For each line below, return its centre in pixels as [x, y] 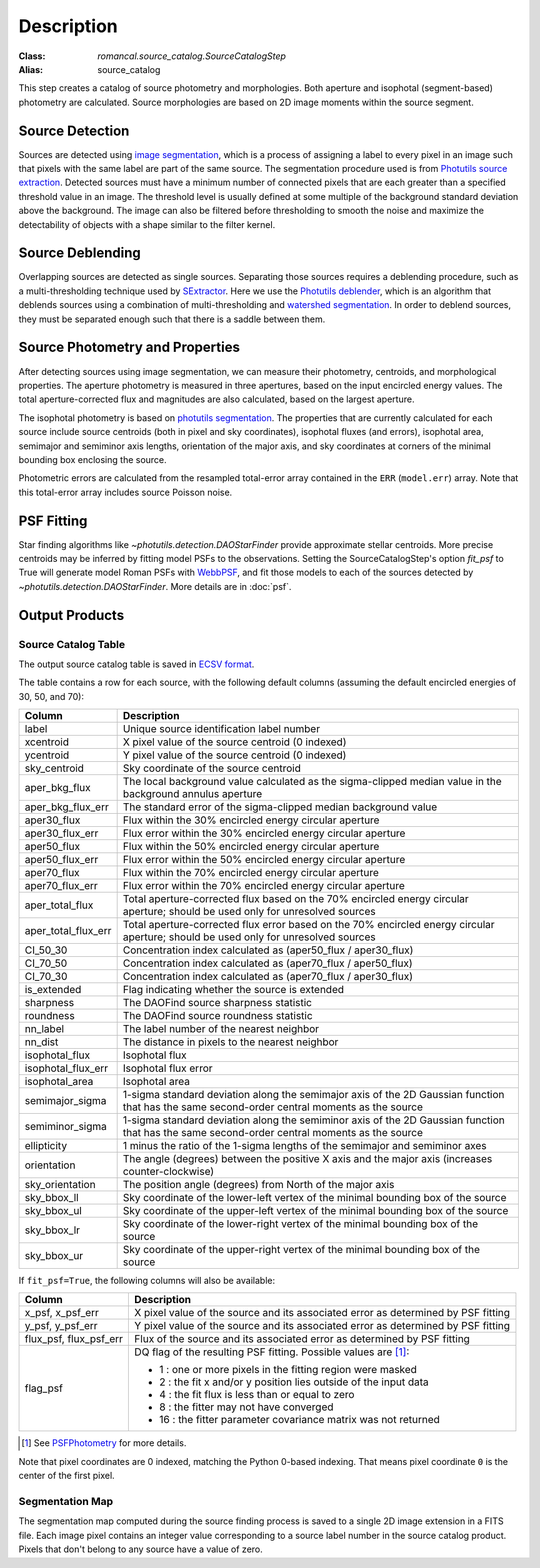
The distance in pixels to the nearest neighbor [230, 1042]
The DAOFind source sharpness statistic [217, 1003]
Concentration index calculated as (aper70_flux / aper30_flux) [268, 977]
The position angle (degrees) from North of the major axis [258, 1185]
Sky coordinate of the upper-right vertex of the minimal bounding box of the [301, 1250]
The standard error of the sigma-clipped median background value [280, 807]
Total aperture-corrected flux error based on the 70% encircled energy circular [308, 925]
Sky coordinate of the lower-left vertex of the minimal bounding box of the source [314, 1198]
